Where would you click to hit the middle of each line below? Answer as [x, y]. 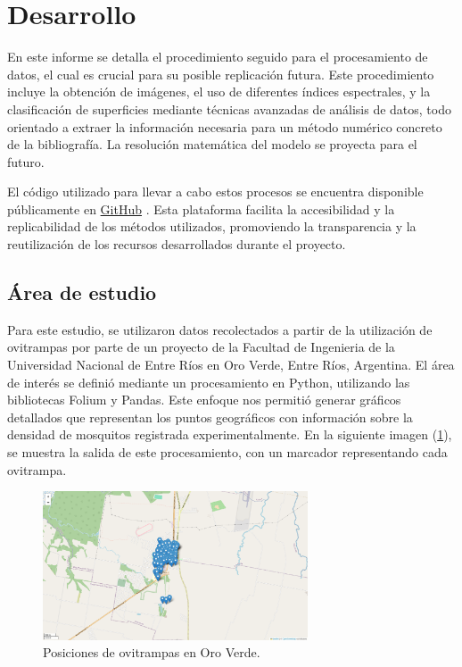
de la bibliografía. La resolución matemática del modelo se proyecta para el [212, 144]
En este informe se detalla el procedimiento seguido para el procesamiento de [218, 57]
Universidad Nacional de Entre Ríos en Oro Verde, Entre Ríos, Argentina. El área [231, 365]
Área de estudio [82, 292]
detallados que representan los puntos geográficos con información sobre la [210, 417]
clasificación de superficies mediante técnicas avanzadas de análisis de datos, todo [229, 108]
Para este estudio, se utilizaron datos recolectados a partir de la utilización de [220, 329]
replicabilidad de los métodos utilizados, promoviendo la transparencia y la [212, 226]
